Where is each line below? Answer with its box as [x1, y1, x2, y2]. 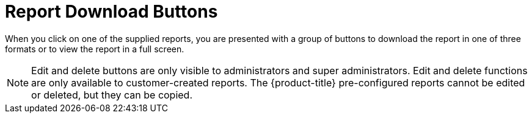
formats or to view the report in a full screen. [5, 43, 184, 54]
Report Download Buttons [5, 1, 218, 22]
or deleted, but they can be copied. [31, 88, 193, 101]
